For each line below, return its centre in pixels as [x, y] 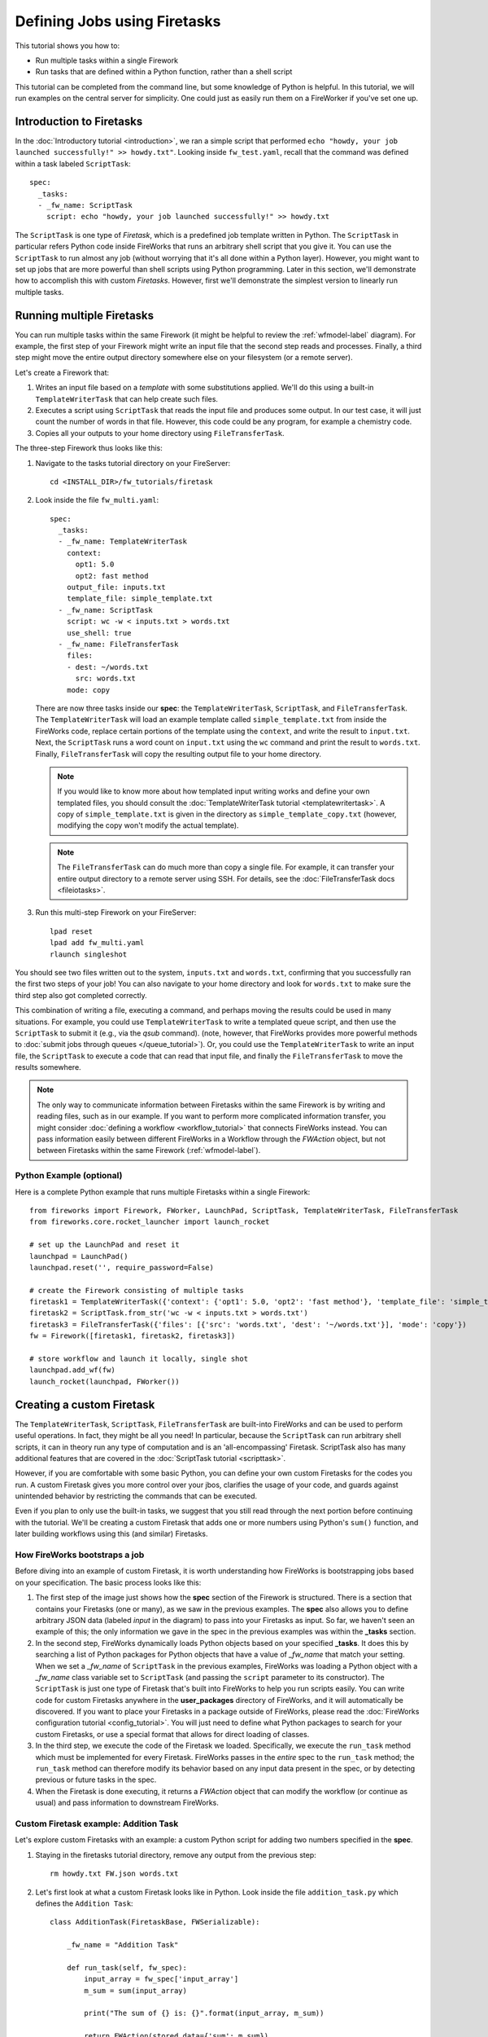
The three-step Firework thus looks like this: [89, 448]
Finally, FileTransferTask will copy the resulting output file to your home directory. [178, 754]
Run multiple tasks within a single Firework [107, 60]
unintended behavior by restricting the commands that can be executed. [136, 1496]
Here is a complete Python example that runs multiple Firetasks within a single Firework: [163, 1192]
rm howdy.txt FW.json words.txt [114, 1874]
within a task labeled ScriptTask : [73, 164]
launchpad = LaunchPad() [79, 1256]
